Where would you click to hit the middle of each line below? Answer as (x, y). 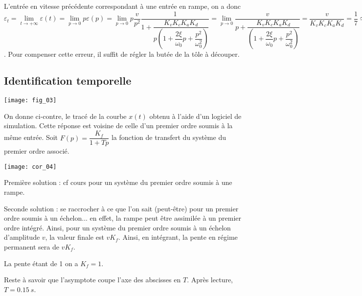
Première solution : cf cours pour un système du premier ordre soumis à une (118, 182)
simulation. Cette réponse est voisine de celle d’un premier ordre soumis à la (118, 125)
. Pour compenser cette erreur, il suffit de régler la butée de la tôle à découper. (122, 54)
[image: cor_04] (30, 167)
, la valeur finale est (75, 237)
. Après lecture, (210, 280)
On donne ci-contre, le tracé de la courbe (65, 116)
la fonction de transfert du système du (169, 137)
